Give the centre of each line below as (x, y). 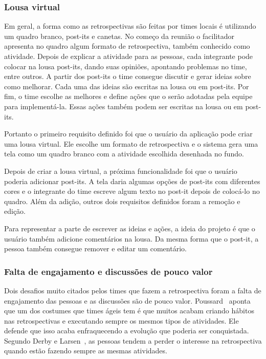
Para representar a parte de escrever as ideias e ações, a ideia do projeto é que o (130, 228)
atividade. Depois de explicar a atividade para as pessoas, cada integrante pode (129, 56)
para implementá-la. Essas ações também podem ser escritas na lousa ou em (124, 106)
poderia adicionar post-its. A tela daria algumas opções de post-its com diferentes (132, 181)
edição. (15, 211)
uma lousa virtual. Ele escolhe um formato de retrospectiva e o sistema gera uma (131, 143)
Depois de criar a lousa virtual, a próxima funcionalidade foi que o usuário (121, 171)
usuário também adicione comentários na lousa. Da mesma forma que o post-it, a (131, 238)
